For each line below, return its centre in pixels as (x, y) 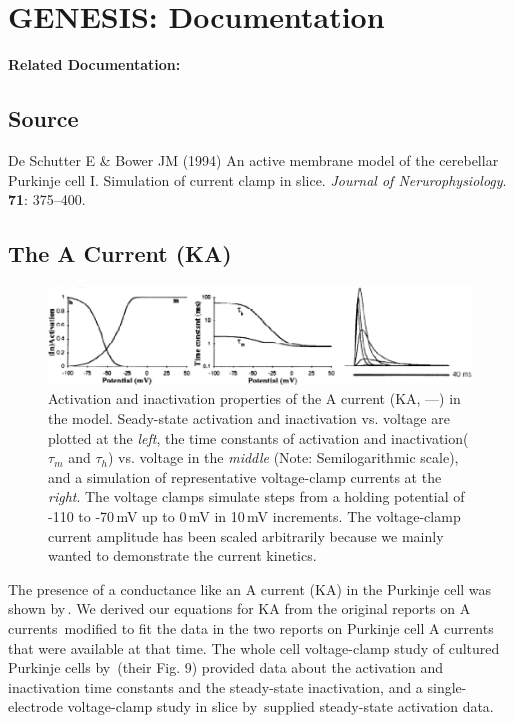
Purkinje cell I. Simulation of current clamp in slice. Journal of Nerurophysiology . (257, 179)
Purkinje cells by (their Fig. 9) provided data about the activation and (226, 667)
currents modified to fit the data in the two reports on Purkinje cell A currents (251, 627)
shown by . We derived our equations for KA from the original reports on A (239, 608)
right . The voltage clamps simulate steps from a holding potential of (256, 496)
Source (43, 118)
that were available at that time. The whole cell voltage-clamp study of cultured (254, 647)
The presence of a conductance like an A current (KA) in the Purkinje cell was (250, 588)
